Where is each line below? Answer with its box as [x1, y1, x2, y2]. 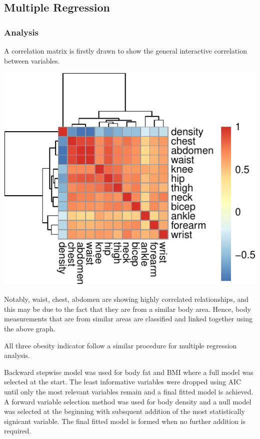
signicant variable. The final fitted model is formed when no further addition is [4, 415, 246, 426]
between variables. [4, 55, 60, 66]
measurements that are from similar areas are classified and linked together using [4, 313, 252, 324]
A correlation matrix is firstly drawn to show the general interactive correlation [4, 46, 247, 56]
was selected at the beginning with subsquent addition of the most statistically [4, 406, 245, 416]
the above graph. [4, 323, 55, 333]
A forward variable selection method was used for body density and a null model [4, 396, 251, 406]
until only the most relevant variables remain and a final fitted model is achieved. [4, 386, 253, 396]
